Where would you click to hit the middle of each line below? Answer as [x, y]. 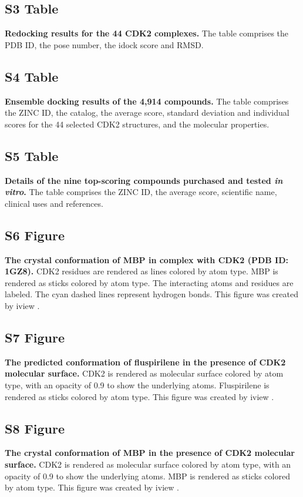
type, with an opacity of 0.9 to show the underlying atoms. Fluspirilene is [137, 384]
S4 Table [32, 76]
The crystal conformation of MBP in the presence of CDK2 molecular [150, 453]
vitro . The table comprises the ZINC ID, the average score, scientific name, [141, 192]
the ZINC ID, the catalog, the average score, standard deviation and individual [147, 113]
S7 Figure [35, 337]
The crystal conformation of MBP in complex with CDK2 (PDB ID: [147, 259]
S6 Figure [35, 235]
